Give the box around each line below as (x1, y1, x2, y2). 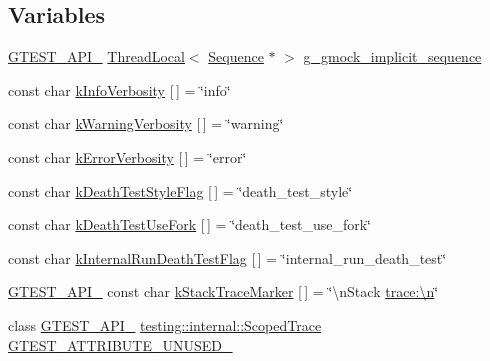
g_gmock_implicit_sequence (303, 46, 482, 67)
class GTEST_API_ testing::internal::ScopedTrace (8, 314, 322, 335)
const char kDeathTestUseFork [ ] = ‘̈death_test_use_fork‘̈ (8, 214, 371, 235)
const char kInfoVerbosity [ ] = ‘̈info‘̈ (8, 79, 231, 100)
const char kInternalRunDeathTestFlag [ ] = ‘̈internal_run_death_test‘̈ (8, 247, 447, 268)
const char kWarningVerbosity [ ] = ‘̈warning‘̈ (8, 113, 284, 134)
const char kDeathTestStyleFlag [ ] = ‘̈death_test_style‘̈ (8, 180, 353, 201)
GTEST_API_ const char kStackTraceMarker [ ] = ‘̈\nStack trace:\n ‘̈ (8, 281, 439, 302)
